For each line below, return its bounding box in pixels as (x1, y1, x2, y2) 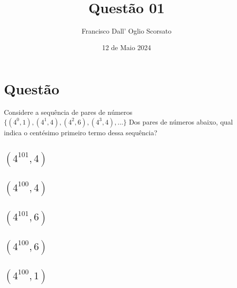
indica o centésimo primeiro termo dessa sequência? (4, 127, 157, 137)
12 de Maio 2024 (102, 42, 151, 52)
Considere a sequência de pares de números (4, 107, 133, 117)
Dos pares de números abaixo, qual (128, 116, 233, 126)
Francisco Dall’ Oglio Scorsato (81, 26, 172, 36)
